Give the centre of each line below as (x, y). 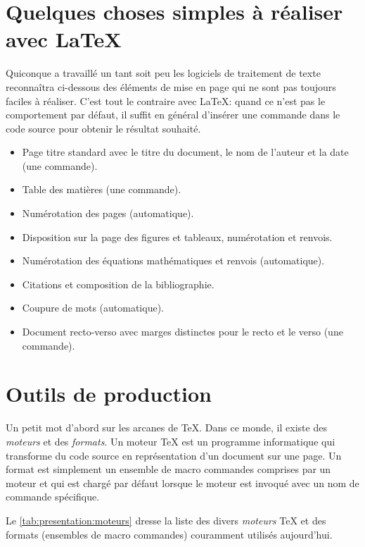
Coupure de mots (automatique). (93, 308)
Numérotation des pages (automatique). (108, 213)
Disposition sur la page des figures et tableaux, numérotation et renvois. (177, 236)
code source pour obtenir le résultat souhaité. (103, 128)
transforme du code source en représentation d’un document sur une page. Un (174, 455)
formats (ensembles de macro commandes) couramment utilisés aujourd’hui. (169, 534)
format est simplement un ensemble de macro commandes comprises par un (168, 469)
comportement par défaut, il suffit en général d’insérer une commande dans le (173, 115)
